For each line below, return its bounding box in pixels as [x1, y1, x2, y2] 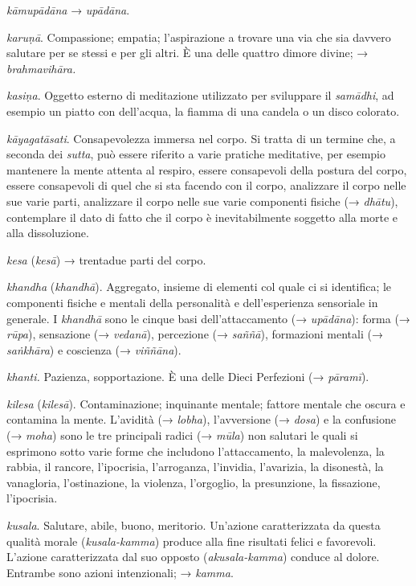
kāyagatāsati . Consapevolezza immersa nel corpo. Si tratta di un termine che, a [6, 129, 396, 146]
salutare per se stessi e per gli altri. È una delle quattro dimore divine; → [6, 44, 369, 61]
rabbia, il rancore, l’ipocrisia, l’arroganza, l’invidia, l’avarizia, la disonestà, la [6, 458, 384, 475]
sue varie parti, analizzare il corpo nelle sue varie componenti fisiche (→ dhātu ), [6, 192, 398, 209]
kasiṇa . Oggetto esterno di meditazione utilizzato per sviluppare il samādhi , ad [6, 87, 394, 104]
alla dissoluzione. [6, 224, 89, 241]
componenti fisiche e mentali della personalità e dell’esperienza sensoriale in [6, 293, 378, 310]
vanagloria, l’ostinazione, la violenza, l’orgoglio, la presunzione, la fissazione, [6, 473, 381, 490]
